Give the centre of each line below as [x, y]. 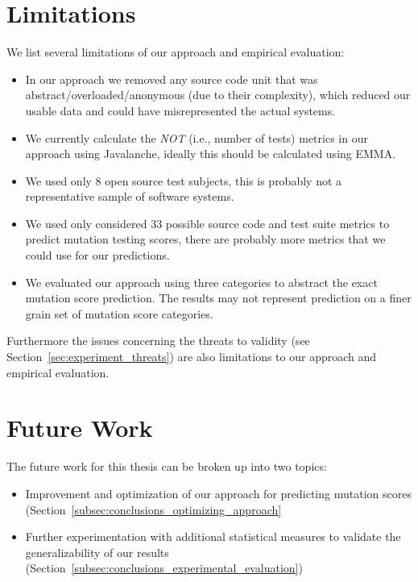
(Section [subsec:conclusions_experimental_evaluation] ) [164, 568]
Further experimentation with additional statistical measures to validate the [213, 536]
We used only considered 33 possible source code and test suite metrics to [207, 223]
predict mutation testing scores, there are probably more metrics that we [205, 239]
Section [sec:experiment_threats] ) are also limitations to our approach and [192, 357]
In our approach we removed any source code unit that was [172, 79]
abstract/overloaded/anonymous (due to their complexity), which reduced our [218, 95]
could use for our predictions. [97, 255]
